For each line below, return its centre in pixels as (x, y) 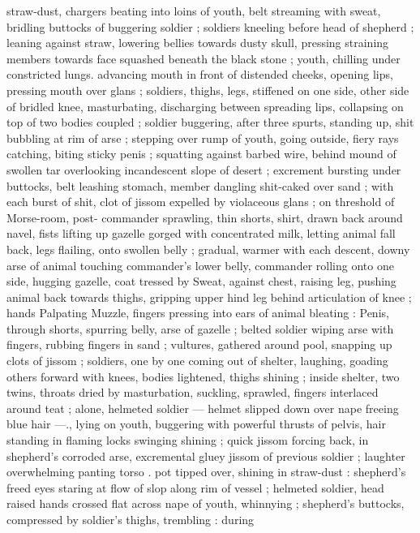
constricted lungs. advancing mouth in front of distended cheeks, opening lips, (200, 74)
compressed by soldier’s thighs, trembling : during (131, 519)
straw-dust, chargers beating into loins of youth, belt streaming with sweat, (194, 11)
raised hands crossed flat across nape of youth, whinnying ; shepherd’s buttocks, (206, 503)
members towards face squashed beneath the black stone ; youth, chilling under (204, 58)
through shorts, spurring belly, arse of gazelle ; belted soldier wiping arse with (200, 328)
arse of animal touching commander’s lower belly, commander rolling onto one (200, 265)
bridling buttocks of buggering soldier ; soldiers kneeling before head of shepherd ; (210, 26)
